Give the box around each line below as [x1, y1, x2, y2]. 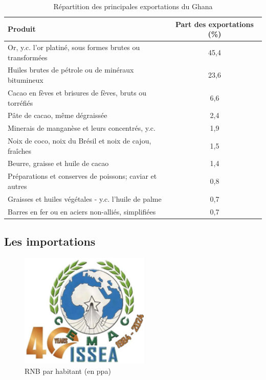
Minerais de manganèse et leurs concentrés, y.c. [8, 123, 156, 133]
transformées [8, 52, 48, 62]
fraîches [8, 145, 32, 156]
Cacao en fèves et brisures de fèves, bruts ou [8, 87, 147, 98]
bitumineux [8, 75, 43, 85]
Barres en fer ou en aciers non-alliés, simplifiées [8, 206, 156, 217]
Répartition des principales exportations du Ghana [53, 1, 213, 11]
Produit [8, 23, 36, 34]
